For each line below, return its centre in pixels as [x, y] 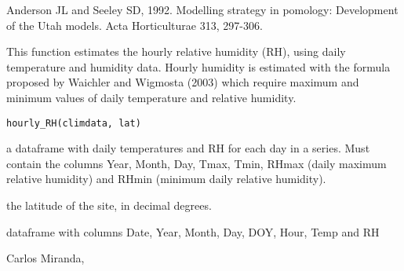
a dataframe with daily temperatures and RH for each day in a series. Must [188, 148]
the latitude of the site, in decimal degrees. [109, 205]
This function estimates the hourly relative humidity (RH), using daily [176, 51]
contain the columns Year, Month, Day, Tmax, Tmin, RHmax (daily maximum [197, 163]
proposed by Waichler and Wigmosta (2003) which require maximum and [183, 82]
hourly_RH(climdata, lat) [74, 123]
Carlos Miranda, [45, 258]
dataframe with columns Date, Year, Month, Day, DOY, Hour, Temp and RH [193, 231]
